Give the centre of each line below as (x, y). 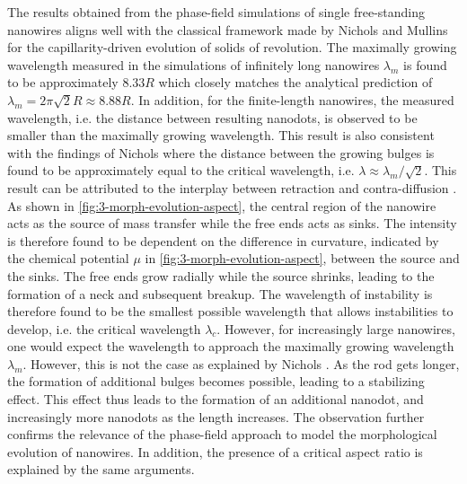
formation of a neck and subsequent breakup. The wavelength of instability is (220, 293)
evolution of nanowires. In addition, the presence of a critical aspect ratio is (215, 451)
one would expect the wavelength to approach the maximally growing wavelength (231, 346)
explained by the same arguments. (101, 469)
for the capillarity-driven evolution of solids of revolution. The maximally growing (232, 47)
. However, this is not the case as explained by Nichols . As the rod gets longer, (241, 363)
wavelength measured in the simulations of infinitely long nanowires (194, 64)
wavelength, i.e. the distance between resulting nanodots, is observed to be (212, 117)
